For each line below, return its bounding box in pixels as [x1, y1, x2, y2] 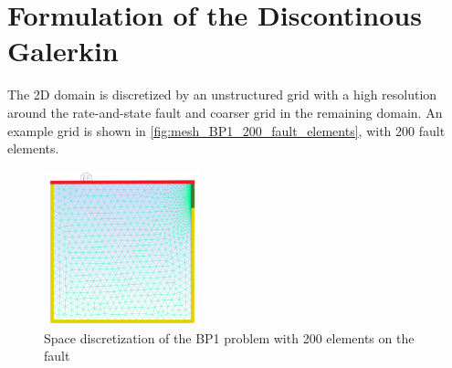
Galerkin [7, 32, 119, 69]
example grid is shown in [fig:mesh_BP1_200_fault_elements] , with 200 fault [7, 121, 446, 140]
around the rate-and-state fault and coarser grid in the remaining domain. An [7, 102, 443, 121]
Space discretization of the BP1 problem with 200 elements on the [44, 328, 415, 347]
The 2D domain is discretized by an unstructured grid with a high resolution [7, 85, 437, 104]
